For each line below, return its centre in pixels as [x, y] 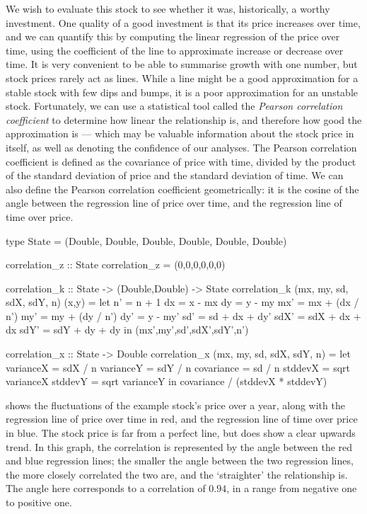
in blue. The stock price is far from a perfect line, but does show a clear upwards [181, 433]
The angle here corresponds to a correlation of [106, 488]
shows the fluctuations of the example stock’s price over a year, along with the [175, 405]
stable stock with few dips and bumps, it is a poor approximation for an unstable [182, 92]
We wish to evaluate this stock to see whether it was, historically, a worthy [168, 8]
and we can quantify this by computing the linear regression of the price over [173, 36]
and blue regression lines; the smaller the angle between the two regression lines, [180, 461]
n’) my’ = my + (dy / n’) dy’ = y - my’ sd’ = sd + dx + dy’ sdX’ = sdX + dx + [183, 315]
